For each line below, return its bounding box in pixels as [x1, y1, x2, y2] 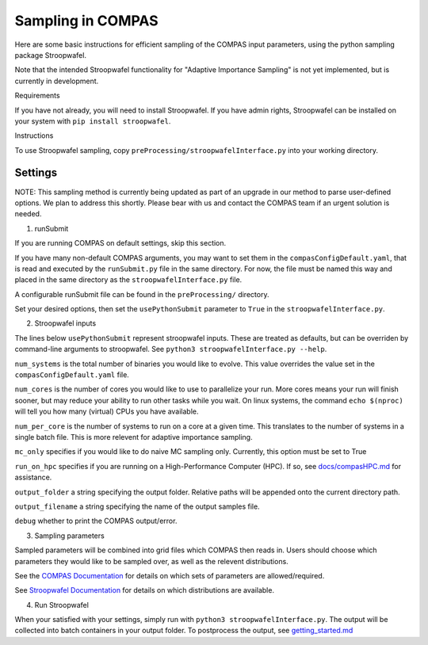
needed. [14, 209, 42, 219]
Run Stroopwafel [34, 600, 89, 609]
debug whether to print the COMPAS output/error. [14, 516, 178, 526]
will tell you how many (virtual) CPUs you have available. [14, 406, 199, 416]
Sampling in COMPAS [14, 12, 159, 29]
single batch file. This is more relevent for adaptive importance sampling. [14, 433, 253, 441]
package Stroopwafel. [14, 50, 87, 59]
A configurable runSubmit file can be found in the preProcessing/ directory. [14, 289, 269, 299]
